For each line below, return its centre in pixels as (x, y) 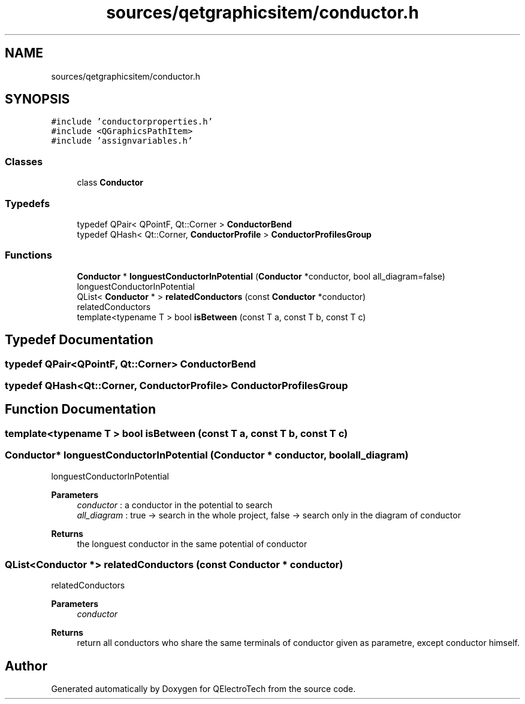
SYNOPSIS (37, 99)
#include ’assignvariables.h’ (122, 141)
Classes (24, 161)
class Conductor (110, 183)
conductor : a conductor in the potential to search (175, 505)
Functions (28, 255)
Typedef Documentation (79, 340)
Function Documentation (80, 409)
